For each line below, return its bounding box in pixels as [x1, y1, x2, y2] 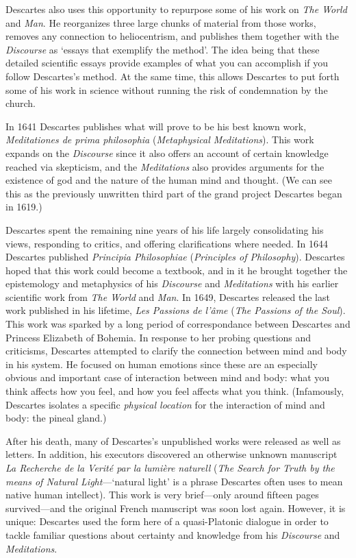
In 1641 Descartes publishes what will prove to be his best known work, [5, 119, 307, 133]
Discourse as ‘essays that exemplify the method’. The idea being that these [5, 42, 320, 56]
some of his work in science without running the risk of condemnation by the [5, 82, 328, 97]
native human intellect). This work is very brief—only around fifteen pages [5, 487, 319, 502]
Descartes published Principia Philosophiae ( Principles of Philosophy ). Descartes [5, 250, 345, 264]
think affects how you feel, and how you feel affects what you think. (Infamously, [5, 384, 344, 398]
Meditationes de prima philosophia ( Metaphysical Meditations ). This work [5, 132, 314, 147]
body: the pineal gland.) [5, 411, 107, 425]
